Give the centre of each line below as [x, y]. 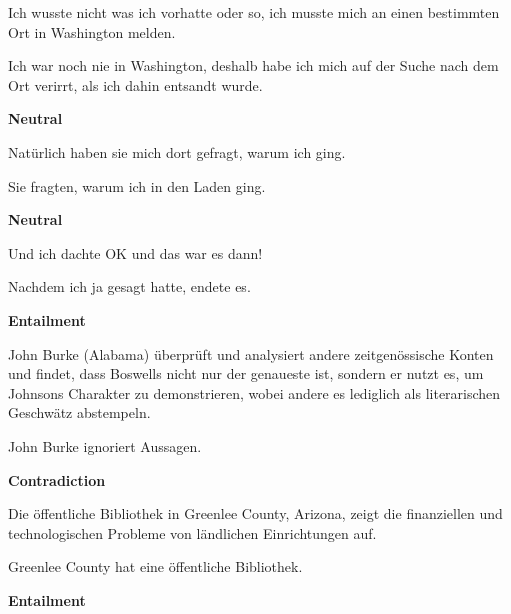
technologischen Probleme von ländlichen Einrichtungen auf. [192, 532]
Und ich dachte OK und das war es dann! [135, 252]
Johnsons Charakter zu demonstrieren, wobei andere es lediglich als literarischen [254, 392]
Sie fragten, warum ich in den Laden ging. [137, 185]
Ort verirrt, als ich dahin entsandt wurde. [135, 84]
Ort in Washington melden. [92, 31]
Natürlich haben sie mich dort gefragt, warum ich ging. [177, 151]
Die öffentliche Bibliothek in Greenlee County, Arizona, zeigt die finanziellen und [255, 513]
